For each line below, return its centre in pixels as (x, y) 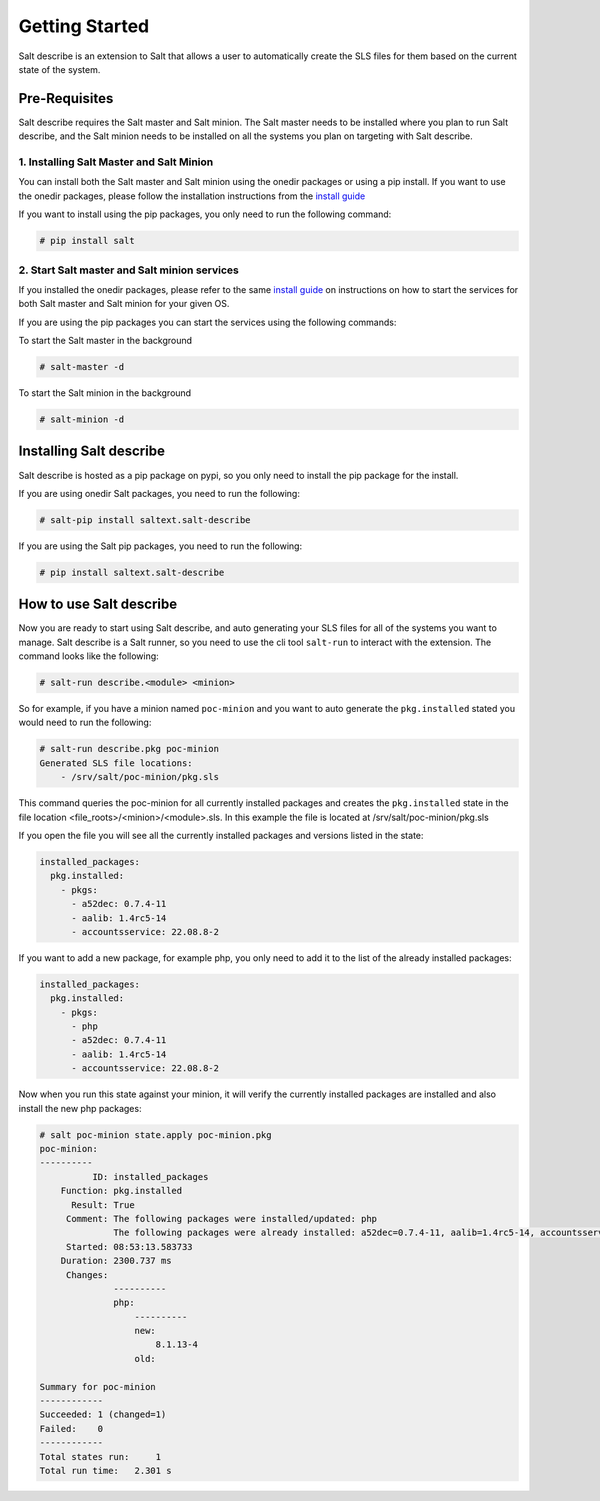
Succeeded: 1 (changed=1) (103, 1414)
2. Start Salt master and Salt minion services (129, 270)
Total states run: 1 (100, 1456)
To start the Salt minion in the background (105, 393)
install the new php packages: (80, 1108)
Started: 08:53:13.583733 (129, 1246)
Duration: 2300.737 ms (116, 1261)
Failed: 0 (71, 1428)
